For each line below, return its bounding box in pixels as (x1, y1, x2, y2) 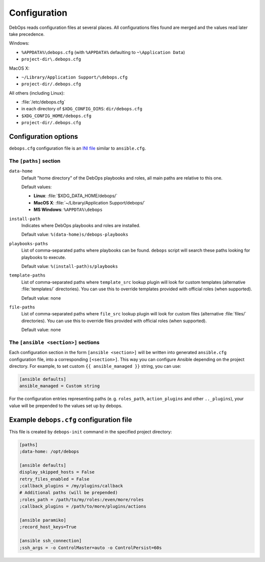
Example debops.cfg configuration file (9, 415, 132, 424)
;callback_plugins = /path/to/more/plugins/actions (19, 504, 147, 510)
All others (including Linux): (9, 90, 65, 96)
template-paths (9, 273, 46, 278)
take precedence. (9, 31, 45, 37)
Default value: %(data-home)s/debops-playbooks (21, 231, 129, 237)
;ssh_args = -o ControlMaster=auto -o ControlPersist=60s (19, 545, 162, 550)
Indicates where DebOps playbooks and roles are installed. (21, 223, 141, 229)
